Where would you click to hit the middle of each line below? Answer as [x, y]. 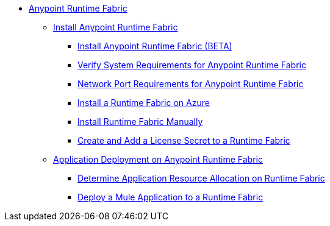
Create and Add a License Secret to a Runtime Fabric [184, 140]
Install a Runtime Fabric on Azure [144, 103]
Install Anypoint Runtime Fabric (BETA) [155, 46]
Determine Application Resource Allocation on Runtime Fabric [201, 178]
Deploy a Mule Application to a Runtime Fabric [170, 197]
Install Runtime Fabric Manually [140, 122]
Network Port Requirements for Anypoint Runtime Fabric [191, 84]
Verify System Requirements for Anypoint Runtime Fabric [192, 65]
